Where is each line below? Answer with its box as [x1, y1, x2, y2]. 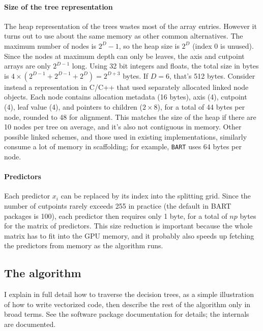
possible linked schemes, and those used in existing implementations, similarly [4, 131, 247, 142]
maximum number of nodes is [4, 40, 97, 51]
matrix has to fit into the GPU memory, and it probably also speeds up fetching [4, 230, 254, 241]
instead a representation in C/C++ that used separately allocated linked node [4, 81, 249, 92]
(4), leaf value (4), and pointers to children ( [4, 101, 143, 112]
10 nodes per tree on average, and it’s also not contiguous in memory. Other [4, 121, 242, 132]
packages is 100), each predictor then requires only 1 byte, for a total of [4, 210, 227, 221]
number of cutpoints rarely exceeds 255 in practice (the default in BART [4, 200, 231, 211]
